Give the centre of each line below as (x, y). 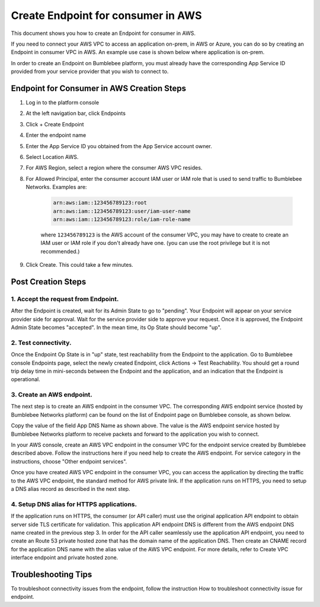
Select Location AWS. (52, 156)
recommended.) (60, 251)
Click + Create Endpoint (55, 124)
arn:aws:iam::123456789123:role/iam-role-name (122, 219)
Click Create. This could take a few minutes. (79, 265)
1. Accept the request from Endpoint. (65, 299)
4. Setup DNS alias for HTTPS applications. (74, 504)
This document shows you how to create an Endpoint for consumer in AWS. (103, 33)
